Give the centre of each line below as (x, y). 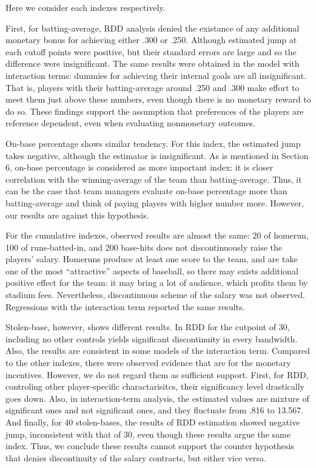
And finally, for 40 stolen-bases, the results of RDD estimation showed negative (153, 422)
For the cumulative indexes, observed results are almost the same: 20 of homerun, (157, 235)
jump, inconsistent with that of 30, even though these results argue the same (148, 434)
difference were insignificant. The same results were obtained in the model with (153, 63)
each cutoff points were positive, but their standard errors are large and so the (151, 51)
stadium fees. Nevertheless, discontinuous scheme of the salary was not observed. (155, 295)
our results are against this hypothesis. (77, 215)
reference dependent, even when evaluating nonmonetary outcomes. (131, 123)
